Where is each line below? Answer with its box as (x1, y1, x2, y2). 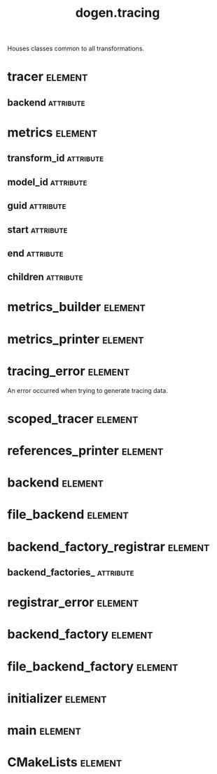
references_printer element (7, 443, 164, 459)
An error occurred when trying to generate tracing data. (7, 386, 168, 394)
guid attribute (7, 200, 66, 212)
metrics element (7, 124, 98, 141)
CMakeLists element (7, 754, 122, 771)
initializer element (7, 690, 107, 706)
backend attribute (7, 96, 85, 108)
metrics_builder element (7, 299, 146, 315)
